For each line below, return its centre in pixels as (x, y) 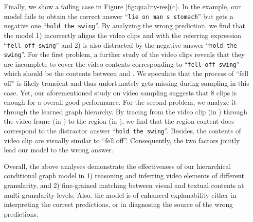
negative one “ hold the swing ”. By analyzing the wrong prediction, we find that (125, 26)
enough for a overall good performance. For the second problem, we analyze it (120, 102)
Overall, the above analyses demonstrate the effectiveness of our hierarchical (117, 166)
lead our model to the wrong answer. (59, 150)
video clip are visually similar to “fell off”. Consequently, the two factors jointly (122, 140)
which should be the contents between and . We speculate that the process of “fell (126, 73)
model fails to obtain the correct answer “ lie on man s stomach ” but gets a (119, 16)
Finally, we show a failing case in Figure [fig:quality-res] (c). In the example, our (122, 6)
